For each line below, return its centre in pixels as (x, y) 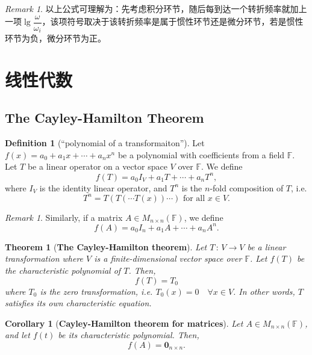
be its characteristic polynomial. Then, (129, 335)
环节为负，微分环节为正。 (55, 38)
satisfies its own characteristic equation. (78, 303)
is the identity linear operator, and (103, 187)
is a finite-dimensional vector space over (168, 258)
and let (17, 335)
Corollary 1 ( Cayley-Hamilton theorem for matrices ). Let (124, 323)
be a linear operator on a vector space (97, 166)
